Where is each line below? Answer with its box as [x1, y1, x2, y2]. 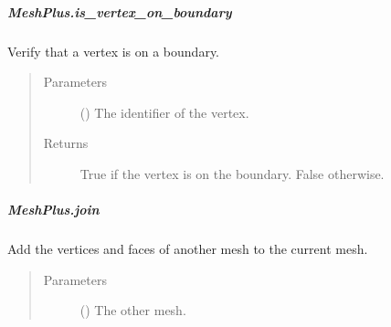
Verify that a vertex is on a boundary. [7, 41, 220, 60]
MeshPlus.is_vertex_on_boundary [7, 2, 232, 21]
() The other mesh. [79, 301, 186, 320]
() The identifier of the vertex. [79, 102, 249, 121]
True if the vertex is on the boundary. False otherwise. [79, 163, 385, 183]
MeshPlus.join [7, 200, 100, 219]
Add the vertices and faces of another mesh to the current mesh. [7, 239, 368, 258]
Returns [43, 133, 89, 153]
